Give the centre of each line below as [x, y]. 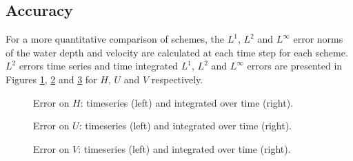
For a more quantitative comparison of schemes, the [115, 39]
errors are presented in [295, 66]
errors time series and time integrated [99, 66]
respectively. [177, 79]
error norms [318, 39]
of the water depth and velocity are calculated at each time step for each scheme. [177, 52]
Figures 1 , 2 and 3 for [51, 79]
